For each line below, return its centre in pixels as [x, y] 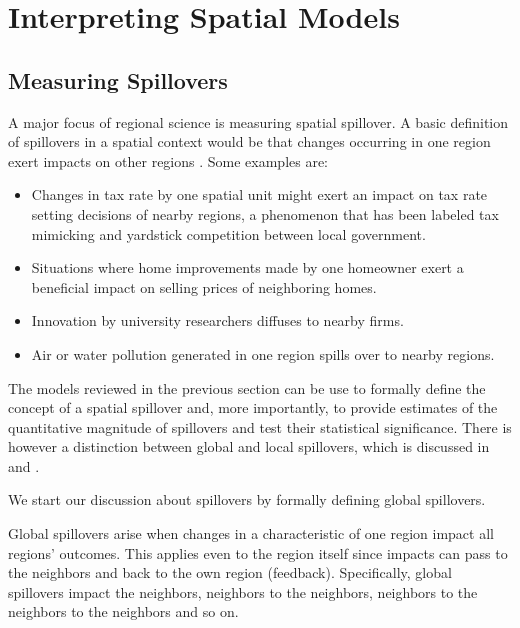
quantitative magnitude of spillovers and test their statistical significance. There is [260, 426]
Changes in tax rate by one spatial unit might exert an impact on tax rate [259, 194]
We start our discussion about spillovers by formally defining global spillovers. [247, 499]
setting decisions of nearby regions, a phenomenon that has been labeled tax [265, 213]
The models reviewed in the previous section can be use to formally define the [247, 387]
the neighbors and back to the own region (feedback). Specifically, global [230, 572]
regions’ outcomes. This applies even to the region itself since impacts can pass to [258, 552]
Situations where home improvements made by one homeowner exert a [247, 267]
